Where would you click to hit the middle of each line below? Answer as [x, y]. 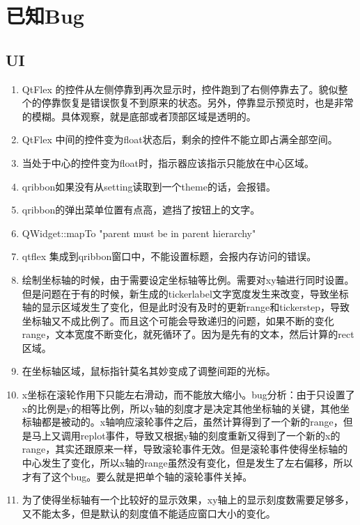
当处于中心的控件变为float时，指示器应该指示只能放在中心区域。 [168, 162]
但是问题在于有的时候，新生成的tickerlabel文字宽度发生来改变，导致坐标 [185, 293]
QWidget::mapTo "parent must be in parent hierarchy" [139, 233]
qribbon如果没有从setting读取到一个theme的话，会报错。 [149, 186]
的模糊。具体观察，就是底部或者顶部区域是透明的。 [139, 116]
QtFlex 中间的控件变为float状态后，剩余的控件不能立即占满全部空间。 [180, 139]
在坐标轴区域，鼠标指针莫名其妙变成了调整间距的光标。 [149, 371]
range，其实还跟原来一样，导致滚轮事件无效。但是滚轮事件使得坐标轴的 [185, 449]
